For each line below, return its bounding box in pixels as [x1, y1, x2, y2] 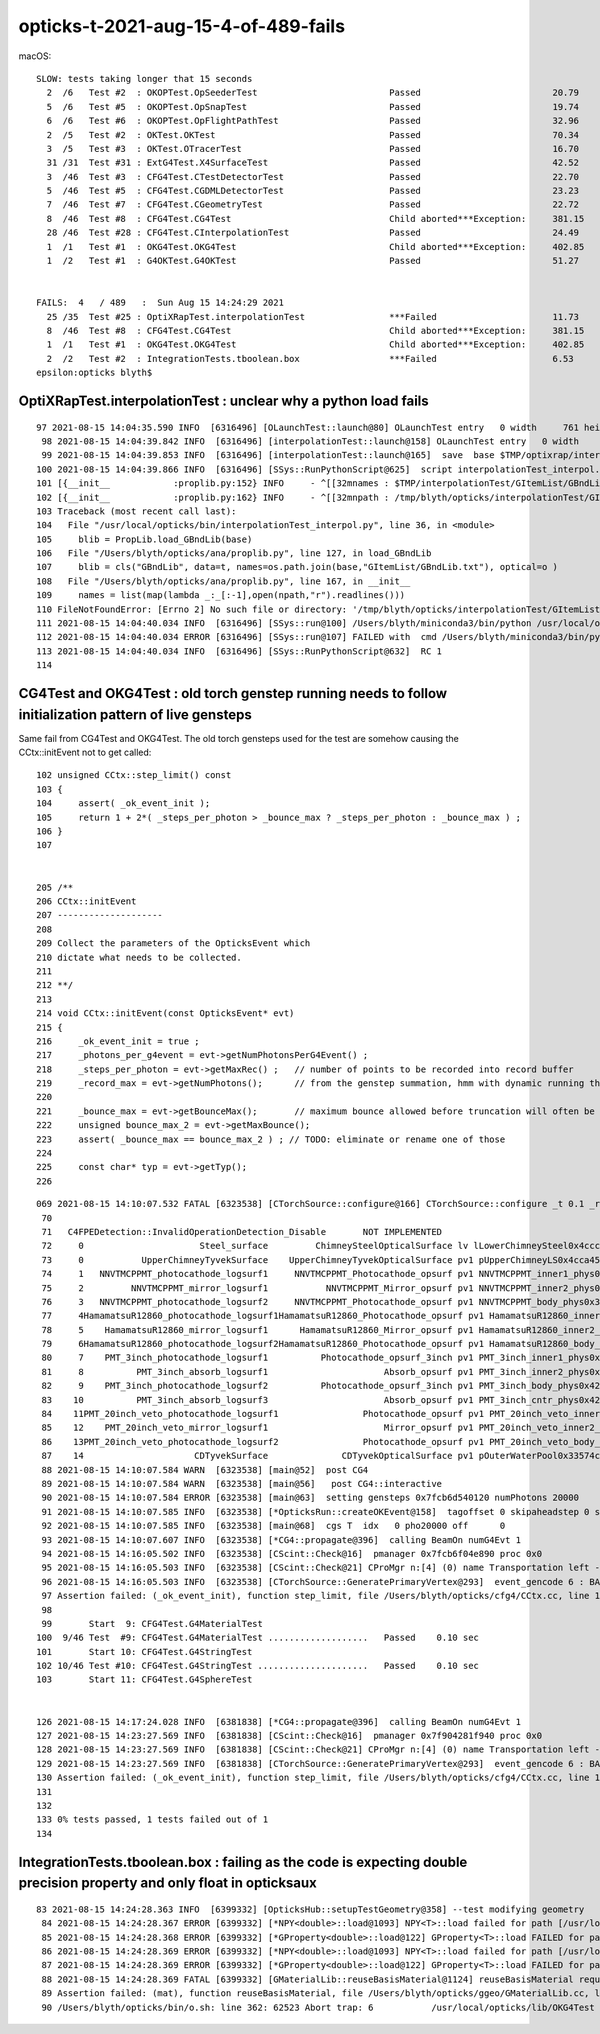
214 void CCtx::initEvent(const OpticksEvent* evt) [36, 1008, 295, 1019]
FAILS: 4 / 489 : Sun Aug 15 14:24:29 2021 [36, 297, 285, 309]
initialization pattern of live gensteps [18, 706, 252, 723]
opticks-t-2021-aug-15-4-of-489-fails [18, 15, 345, 37]
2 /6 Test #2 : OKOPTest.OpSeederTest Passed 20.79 [46, 87, 580, 99]
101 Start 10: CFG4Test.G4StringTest [36, 1646, 253, 1657]
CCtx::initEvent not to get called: [18, 746, 152, 759]
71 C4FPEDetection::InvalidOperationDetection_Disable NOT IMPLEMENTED [41, 1226, 443, 1237]
